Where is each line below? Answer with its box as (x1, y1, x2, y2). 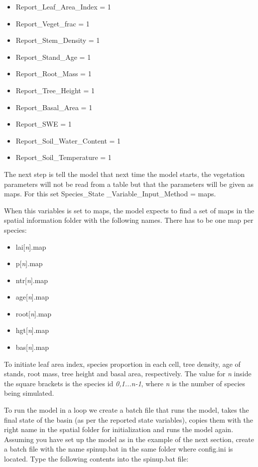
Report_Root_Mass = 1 (15, 68, 92, 79)
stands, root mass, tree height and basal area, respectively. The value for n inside (4, 368, 252, 379)
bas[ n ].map (15, 342, 49, 352)
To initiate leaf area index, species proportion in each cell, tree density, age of (4, 358, 241, 369)
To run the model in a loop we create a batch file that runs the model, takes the (4, 405, 249, 415)
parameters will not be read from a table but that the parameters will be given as (4, 178, 254, 189)
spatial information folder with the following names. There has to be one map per (4, 215, 254, 225)
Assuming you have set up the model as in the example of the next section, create (4, 434, 255, 444)
